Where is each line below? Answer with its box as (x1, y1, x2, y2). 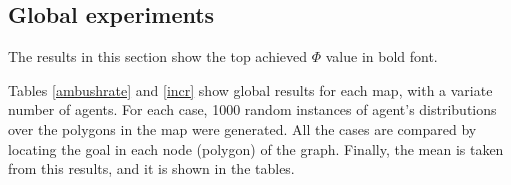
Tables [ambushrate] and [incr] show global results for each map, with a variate (8, 79, 493, 100)
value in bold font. (325, 46, 438, 67)
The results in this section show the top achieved (8, 46, 308, 67)
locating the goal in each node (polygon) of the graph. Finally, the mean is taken (8, 138, 504, 159)
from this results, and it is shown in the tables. (8, 158, 295, 179)
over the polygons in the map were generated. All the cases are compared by (8, 118, 477, 139)
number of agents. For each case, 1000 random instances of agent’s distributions (8, 99, 497, 120)
